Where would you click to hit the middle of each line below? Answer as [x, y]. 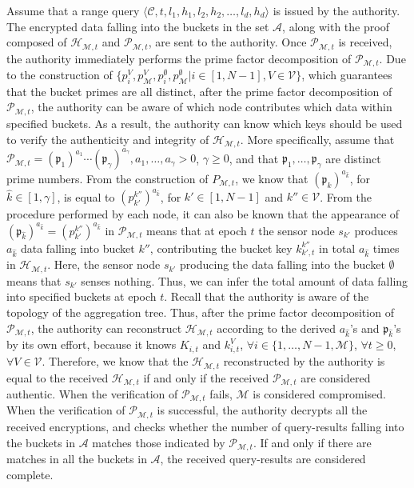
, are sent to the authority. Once [227, 42]
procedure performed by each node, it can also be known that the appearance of [203, 214]
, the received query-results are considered [263, 458]
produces [376, 230]
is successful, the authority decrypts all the [262, 410]
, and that [254, 158]
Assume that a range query [73, 10]
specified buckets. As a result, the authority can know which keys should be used [205, 123]
